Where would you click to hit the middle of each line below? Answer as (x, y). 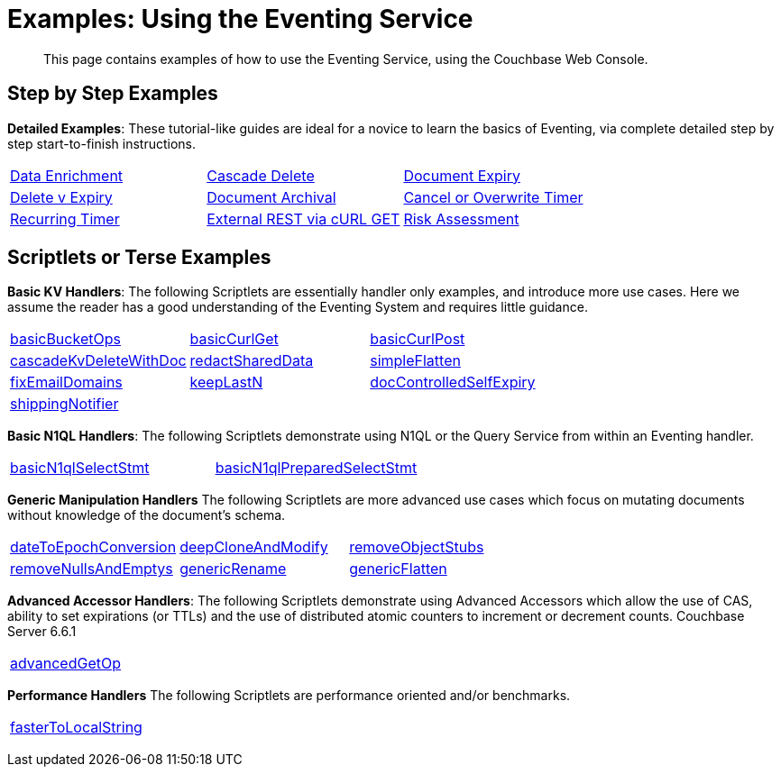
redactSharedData (252, 361)
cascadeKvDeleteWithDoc (98, 361)
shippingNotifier (64, 404)
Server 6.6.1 (42, 632)
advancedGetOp (66, 664)
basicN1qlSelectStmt (80, 468)
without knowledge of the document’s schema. (147, 515)
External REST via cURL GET (303, 219)
